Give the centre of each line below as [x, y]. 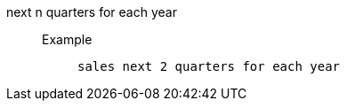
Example [67, 39]
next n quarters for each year [92, 12]
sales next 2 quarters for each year [209, 66]
